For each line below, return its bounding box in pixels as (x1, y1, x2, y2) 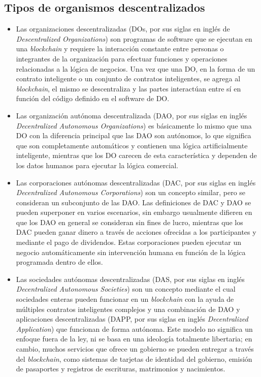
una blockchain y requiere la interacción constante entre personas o (16, 43, 224, 54)
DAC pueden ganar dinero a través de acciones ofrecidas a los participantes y (16, 227, 256, 237)
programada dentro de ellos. (16, 257, 103, 267)
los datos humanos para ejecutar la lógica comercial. (16, 160, 179, 170)
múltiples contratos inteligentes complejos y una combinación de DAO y (16, 303, 240, 314)
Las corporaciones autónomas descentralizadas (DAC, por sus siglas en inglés (16, 177, 256, 187)
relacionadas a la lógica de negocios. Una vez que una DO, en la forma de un (16, 63, 255, 74)
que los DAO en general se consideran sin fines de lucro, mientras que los (16, 216, 243, 227)
